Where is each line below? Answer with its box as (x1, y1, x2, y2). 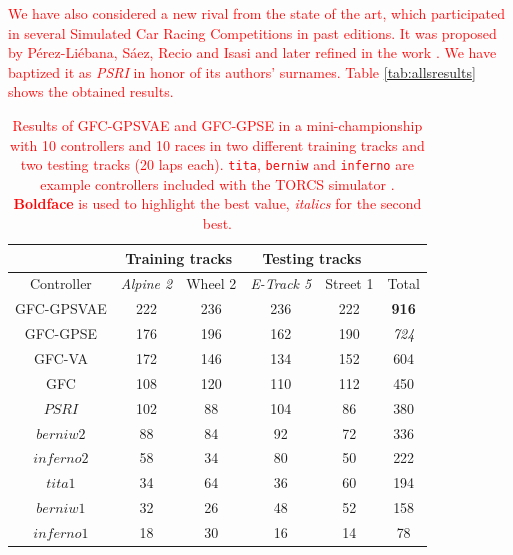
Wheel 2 (186, 273, 237, 294)
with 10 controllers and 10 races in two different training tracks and (10, 134, 425, 155)
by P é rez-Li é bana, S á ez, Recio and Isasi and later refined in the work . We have (8, 42, 497, 63)
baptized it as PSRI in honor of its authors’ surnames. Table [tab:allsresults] (8, 61, 476, 82)
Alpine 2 (120, 273, 173, 294)
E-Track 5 (250, 273, 312, 294)
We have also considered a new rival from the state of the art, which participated (8, 3, 506, 23)
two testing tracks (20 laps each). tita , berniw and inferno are (20, 154, 414, 175)
